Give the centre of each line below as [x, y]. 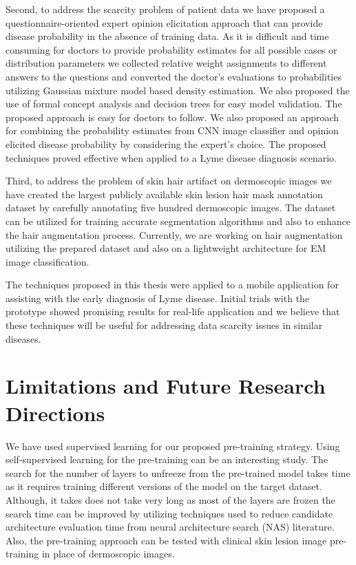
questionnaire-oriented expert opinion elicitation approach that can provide [164, 22]
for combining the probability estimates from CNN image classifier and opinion [172, 130]
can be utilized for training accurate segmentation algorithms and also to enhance [178, 221]
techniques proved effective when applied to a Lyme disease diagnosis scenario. [171, 157]
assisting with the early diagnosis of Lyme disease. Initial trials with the [158, 298]
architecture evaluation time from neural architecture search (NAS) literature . [170, 527]
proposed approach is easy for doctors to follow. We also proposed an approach [172, 117]
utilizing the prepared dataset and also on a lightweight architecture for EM [166, 248]
